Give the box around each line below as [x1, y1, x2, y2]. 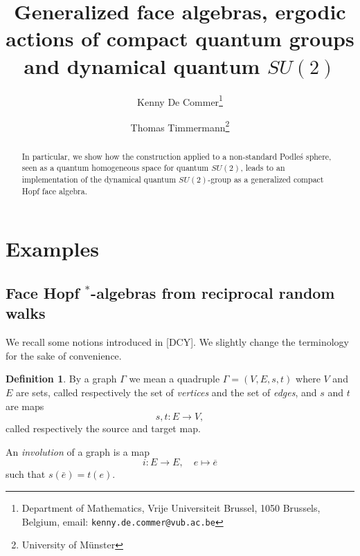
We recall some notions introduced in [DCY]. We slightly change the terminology [6, 335, 349, 349]
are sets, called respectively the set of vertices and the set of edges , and [16, 384, 317, 399]
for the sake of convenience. [6, 348, 122, 362]
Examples [6, 234, 99, 263]
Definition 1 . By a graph [6, 371, 117, 386]
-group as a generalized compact [208, 174, 324, 185]
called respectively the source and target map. [6, 421, 201, 436]
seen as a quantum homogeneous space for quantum [21, 162, 209, 174]
